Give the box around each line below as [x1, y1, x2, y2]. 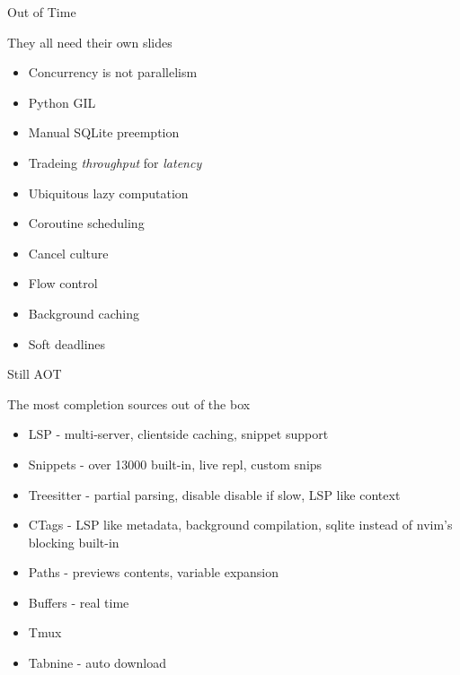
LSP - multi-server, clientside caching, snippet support [28, 425, 329, 443]
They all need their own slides [7, 32, 172, 51]
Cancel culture [28, 243, 109, 262]
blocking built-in [28, 532, 119, 551]
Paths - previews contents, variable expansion [28, 563, 279, 582]
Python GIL [28, 92, 96, 111]
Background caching [28, 303, 139, 322]
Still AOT [7, 364, 62, 383]
